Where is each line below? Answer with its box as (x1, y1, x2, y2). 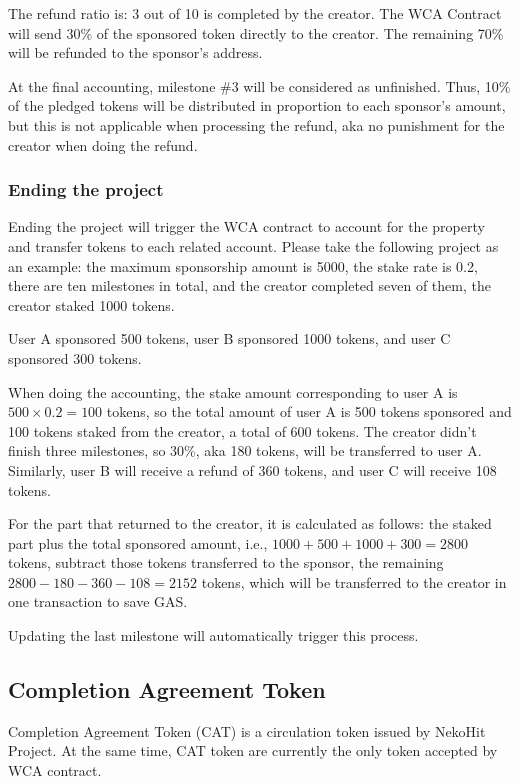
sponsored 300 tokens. (8, 347, 142, 368)
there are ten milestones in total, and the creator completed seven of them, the (8, 275, 491, 296)
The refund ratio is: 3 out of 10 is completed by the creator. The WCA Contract (8, 3, 502, 23)
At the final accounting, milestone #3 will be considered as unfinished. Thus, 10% (8, 75, 511, 96)
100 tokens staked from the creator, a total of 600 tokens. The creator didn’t (8, 420, 477, 441)
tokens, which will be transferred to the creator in (201, 571, 507, 592)
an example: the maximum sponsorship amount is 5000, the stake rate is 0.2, (8, 255, 478, 276)
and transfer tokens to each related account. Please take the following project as (8, 235, 499, 256)
